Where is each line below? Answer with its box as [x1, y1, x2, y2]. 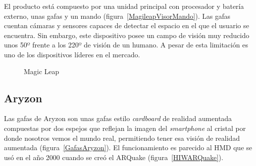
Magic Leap [24, 66, 59, 76]
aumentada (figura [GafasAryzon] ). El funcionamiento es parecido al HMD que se [4, 142, 252, 153]
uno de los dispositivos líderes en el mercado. [4, 49, 140, 59]
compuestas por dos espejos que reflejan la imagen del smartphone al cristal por [4, 123, 246, 133]
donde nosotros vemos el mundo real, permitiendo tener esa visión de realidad [4, 132, 240, 143]
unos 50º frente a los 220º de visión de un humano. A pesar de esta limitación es [4, 40, 248, 50]
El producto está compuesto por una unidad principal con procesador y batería [4, 1, 244, 11]
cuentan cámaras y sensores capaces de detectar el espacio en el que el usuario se [4, 20, 249, 31]
